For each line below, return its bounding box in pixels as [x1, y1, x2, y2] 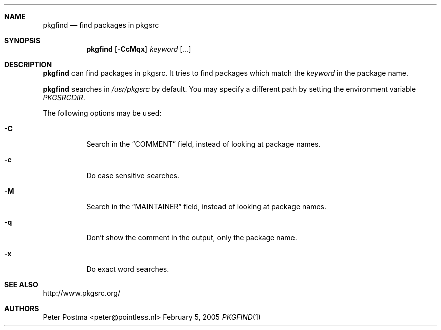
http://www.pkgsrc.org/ [43, 289, 120, 297]
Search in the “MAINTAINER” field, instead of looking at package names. [86, 202, 327, 211]
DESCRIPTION [4, 60, 52, 69]
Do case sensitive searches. [86, 171, 180, 180]
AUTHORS [4, 304, 39, 313]
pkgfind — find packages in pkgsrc [43, 21, 159, 29]
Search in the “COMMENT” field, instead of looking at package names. [86, 140, 321, 148]
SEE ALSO [4, 280, 38, 289]
